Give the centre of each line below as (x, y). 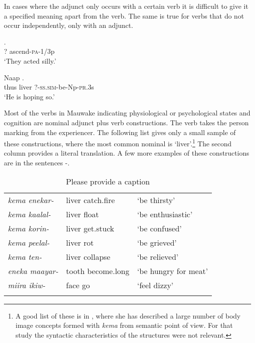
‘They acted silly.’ (30, 60)
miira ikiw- (27, 285)
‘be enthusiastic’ (165, 214)
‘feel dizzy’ (155, 285)
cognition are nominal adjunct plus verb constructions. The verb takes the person (127, 122)
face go (78, 285)
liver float (82, 214)
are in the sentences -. (37, 162)
